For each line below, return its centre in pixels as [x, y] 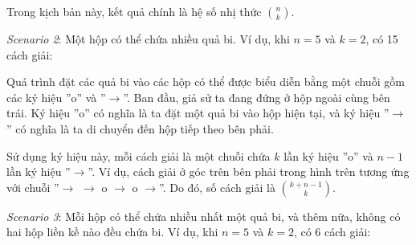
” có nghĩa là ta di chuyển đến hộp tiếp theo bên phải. [140, 128]
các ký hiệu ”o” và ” [56, 97]
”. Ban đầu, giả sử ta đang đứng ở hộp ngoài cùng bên [257, 97]
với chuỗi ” [33, 187]
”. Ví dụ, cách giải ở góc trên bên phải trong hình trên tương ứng [249, 171]
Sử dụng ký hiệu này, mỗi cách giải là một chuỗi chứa [139, 155]
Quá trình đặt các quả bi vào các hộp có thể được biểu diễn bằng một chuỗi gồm [206, 82]
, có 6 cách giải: [332, 232]
